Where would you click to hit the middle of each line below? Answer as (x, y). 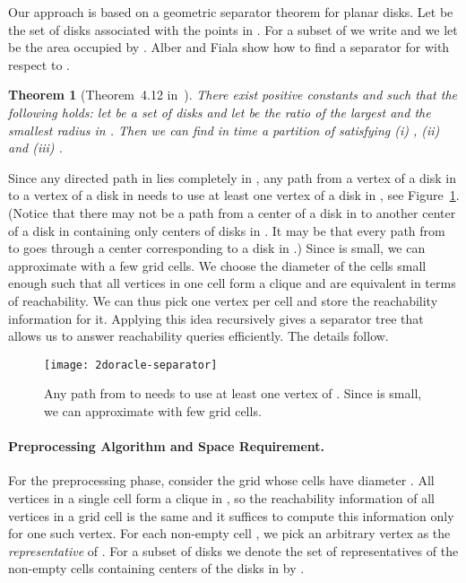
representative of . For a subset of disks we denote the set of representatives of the (233, 550)
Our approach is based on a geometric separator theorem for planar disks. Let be (231, 12)
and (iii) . (35, 148)
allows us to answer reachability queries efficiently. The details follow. (198, 336)
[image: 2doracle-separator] (131, 365)
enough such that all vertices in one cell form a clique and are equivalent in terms (232, 283)
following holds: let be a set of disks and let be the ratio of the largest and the (220, 112)
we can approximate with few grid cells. (153, 410)
